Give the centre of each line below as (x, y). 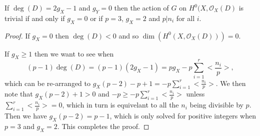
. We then (231, 83)
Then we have (26, 115)
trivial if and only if (35, 18)
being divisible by (216, 105)
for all (185, 18)
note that (19, 94)
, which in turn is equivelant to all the (120, 105)
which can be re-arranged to (48, 83)
